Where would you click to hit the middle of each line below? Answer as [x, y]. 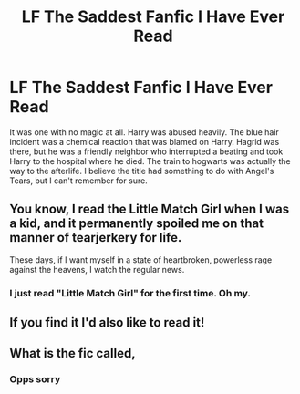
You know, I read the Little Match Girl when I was [150, 209]
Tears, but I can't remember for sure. [78, 181]
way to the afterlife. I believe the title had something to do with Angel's [142, 171]
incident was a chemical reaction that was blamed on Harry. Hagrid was [145, 141]
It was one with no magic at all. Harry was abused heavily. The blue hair [145, 132]
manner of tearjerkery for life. [96, 238]
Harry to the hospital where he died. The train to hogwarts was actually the [150, 161]
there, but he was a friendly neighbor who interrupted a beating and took [146, 151]
